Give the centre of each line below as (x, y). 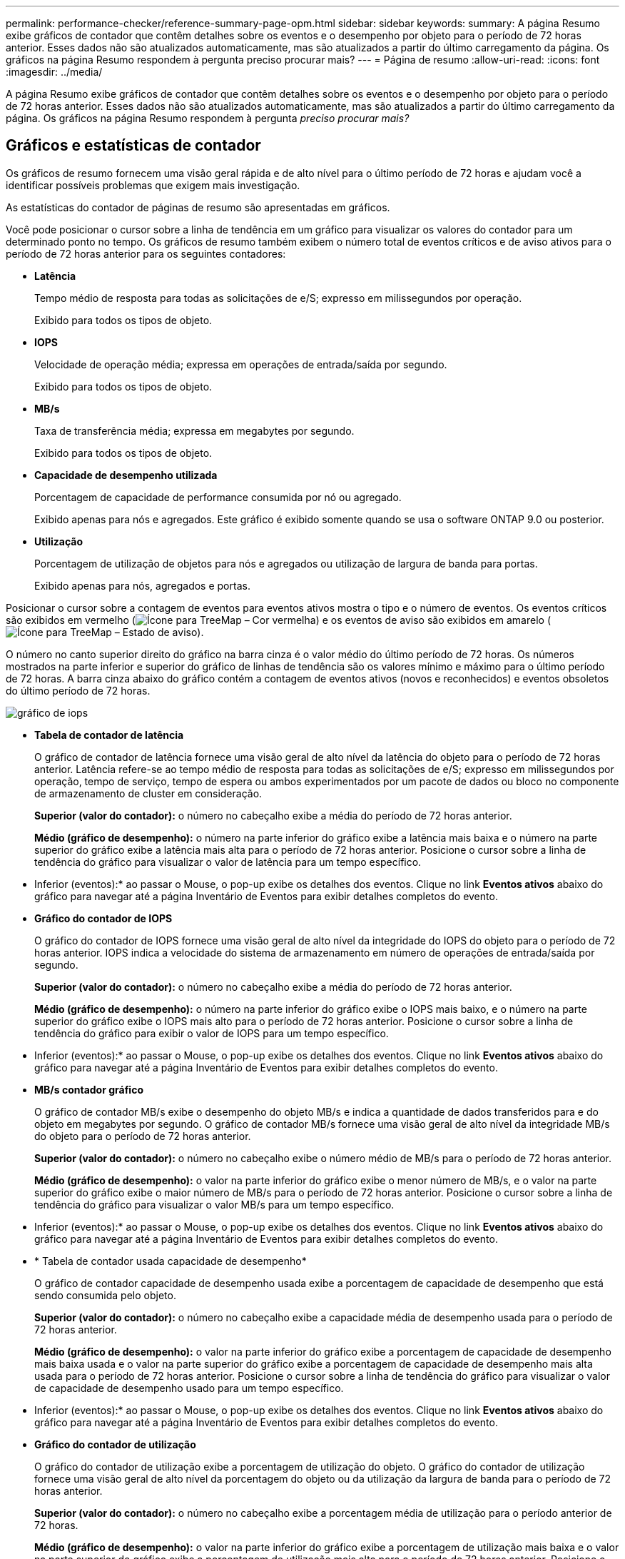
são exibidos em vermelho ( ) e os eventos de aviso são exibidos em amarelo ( (278, 620)
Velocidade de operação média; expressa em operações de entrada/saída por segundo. (241, 364)
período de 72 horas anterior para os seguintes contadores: (146, 253)
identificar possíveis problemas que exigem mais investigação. (153, 185)
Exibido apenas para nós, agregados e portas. (142, 585)
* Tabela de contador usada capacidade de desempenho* (171, 1261)
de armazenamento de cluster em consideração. (148, 793)
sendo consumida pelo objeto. (105, 1295)
